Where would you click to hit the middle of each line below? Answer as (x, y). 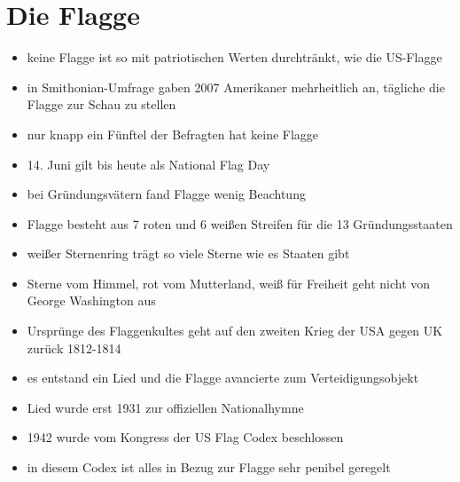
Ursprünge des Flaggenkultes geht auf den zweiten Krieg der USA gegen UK (235, 331)
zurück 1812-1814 (74, 348)
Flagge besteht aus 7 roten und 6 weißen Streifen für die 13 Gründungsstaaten (240, 223)
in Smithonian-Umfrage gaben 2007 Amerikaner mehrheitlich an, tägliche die (236, 87)
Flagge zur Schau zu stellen (101, 104)
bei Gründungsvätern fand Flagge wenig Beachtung (166, 194)
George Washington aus (91, 300)
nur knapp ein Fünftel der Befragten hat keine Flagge (173, 134)
